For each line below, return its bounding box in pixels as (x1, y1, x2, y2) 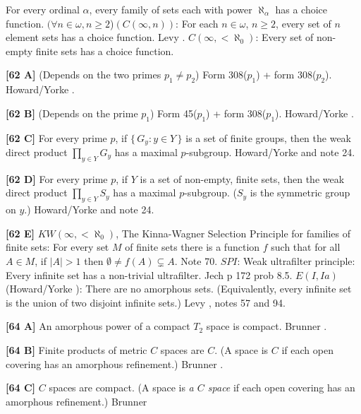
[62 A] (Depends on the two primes (6, 67, 161, 82)
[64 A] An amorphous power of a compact (6, 319, 190, 333)
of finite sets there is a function (125, 239, 260, 254)
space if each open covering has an (207, 380, 355, 395)
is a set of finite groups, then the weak (185, 130, 351, 145)
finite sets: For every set (6, 239, 109, 254)
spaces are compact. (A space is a (49, 380, 194, 395)
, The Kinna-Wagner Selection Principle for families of (116, 225, 351, 240)
